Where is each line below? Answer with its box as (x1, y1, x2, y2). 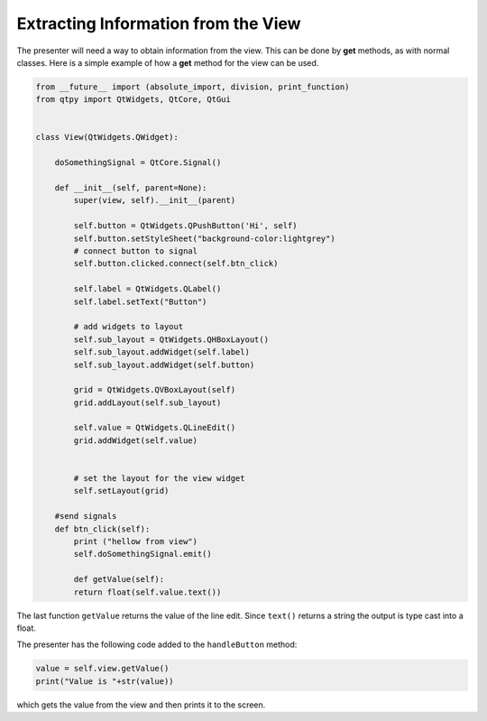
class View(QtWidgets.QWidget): (35, 132, 179, 143)
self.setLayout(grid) (73, 485, 170, 496)
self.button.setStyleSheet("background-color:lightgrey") (73, 233, 335, 244)
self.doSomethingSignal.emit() (73, 549, 212, 559)
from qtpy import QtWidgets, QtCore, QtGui (35, 95, 232, 105)
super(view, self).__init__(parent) (73, 195, 236, 206)
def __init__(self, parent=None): (54, 183, 207, 193)
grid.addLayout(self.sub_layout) (73, 397, 222, 408)
